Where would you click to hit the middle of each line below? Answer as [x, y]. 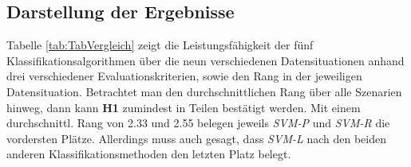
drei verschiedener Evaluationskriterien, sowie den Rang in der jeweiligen [184, 76]
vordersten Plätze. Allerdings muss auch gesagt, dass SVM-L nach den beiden [196, 138]
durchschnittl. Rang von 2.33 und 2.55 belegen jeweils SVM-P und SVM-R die [198, 123]
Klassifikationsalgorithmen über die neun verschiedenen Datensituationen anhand [205, 60]
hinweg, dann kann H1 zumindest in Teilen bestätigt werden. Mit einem [184, 107]
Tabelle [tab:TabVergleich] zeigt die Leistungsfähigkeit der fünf [160, 45]
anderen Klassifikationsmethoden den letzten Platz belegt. [149, 154]
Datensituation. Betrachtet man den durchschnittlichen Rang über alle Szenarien [204, 91]
